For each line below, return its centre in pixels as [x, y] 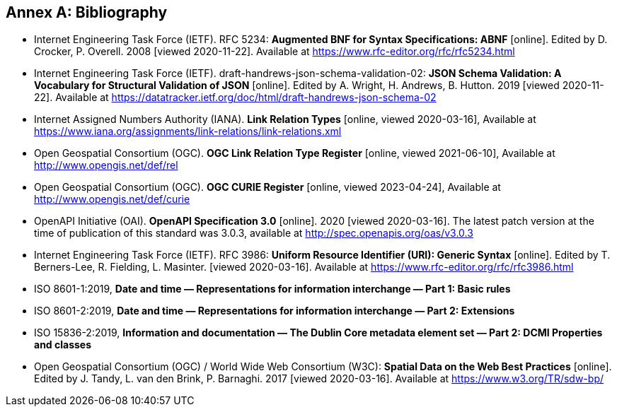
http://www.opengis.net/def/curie [112, 199]
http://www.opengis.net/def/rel [106, 165]
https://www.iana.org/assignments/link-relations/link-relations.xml [188, 131]
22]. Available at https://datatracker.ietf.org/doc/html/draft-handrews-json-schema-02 [235, 98]
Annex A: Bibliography [87, 12]
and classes [63, 345]
